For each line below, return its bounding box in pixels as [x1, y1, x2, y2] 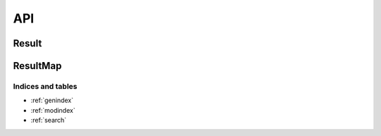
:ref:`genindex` [30, 96, 74, 105]
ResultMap [13, 60, 62, 72]
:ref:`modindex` [30, 106, 75, 114]
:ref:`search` [30, 116, 67, 125]
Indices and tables [13, 81, 78, 91]
